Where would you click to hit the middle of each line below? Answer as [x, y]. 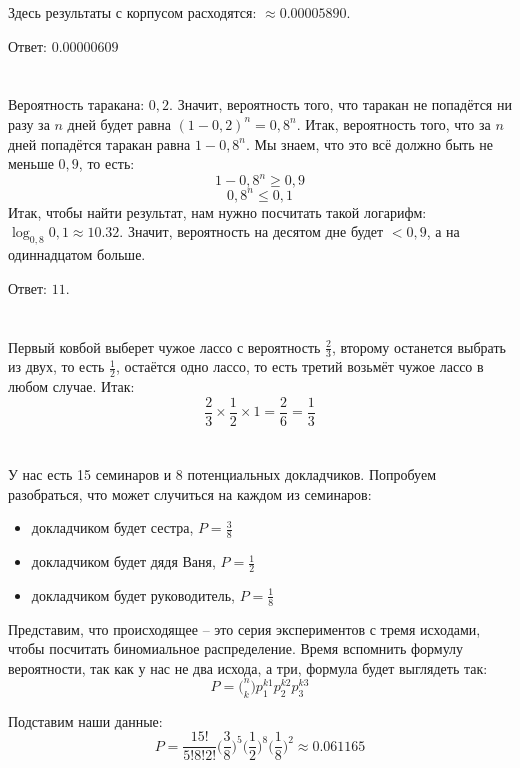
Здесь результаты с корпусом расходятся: [132, 12]
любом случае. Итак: [71, 386]
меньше [31, 163]
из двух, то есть [56, 366]
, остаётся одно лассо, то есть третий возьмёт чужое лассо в [299, 366]
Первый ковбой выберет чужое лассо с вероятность [164, 346]
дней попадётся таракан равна [99, 143]
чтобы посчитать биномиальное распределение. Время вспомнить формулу [236, 648]
